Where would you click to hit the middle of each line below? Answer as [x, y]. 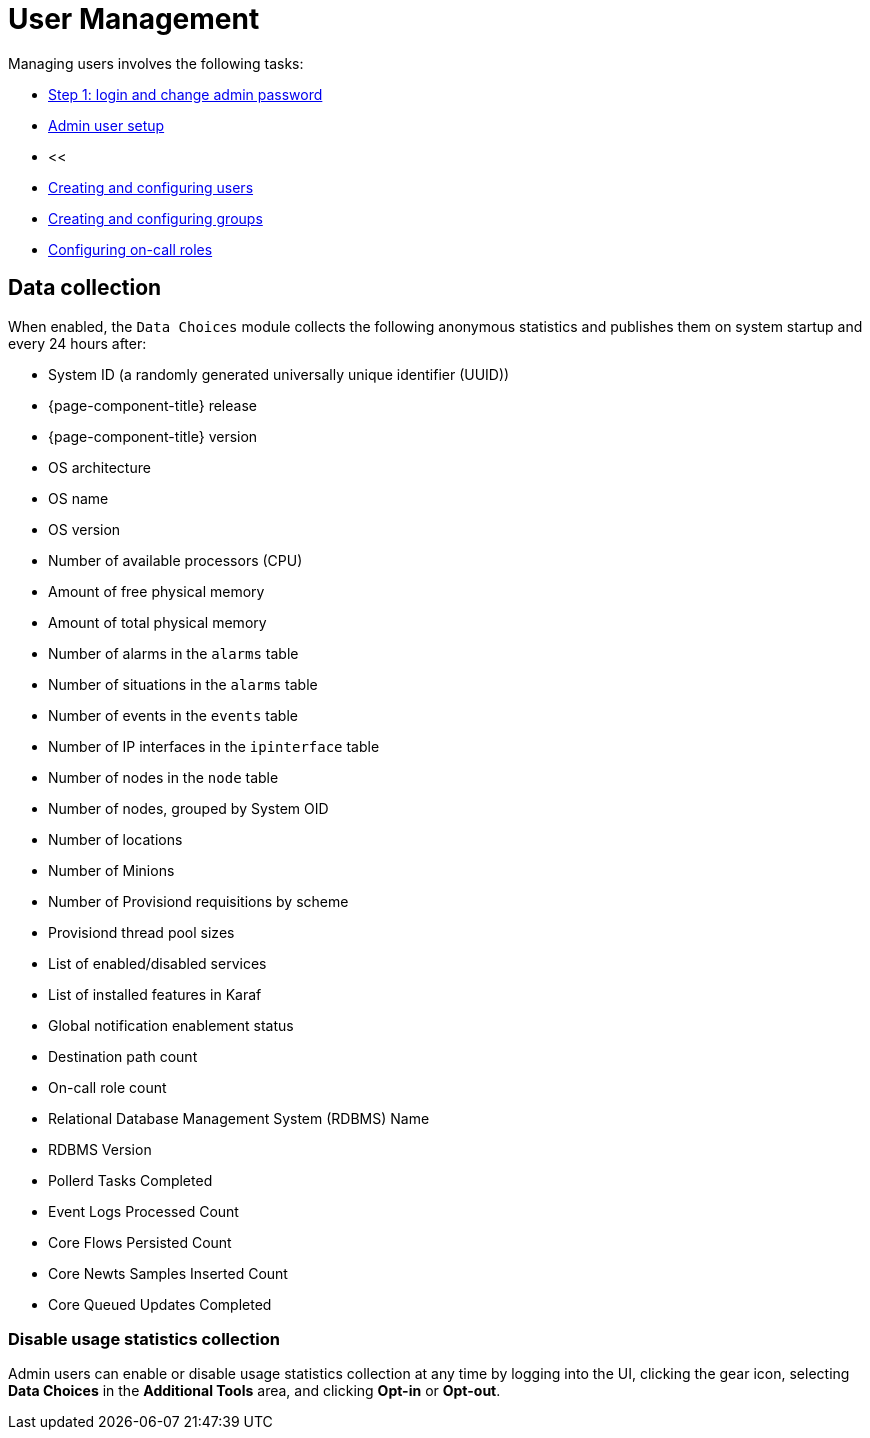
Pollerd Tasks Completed [130, 1180]
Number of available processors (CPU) [175, 560]
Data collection [85, 288]
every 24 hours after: [77, 343]
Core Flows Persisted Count [140, 1242]
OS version [84, 529]
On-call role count [107, 1087]
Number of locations [115, 839]
